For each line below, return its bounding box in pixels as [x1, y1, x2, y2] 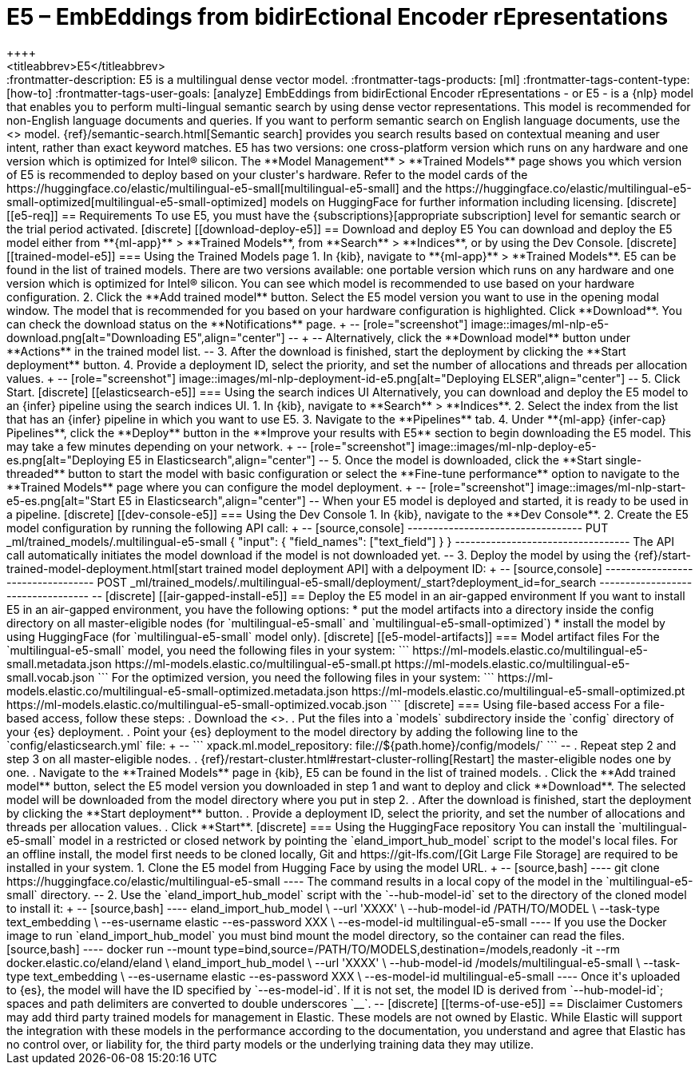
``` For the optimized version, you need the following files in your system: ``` [97, 670, 494, 684]
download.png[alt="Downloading [6, 330, 181, 344]
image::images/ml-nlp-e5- [471, 317, 610, 331]
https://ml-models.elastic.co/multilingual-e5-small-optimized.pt [351, 683, 685, 698]
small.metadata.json [6, 656, 112, 671]
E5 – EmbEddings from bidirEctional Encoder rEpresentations [6, 3, 669, 30]
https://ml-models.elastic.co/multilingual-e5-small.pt [114, 656, 391, 671]
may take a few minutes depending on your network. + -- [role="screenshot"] [6, 439, 415, 453]
